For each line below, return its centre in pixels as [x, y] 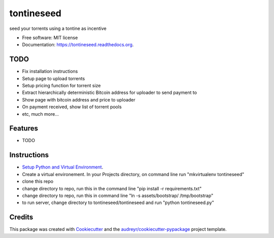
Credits [21, 217]
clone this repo [38, 181]
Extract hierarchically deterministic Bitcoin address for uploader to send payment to [110, 93]
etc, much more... [41, 114]
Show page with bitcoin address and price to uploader [79, 99]
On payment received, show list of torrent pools [72, 107]
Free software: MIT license [50, 38]
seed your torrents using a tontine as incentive [58, 28]
